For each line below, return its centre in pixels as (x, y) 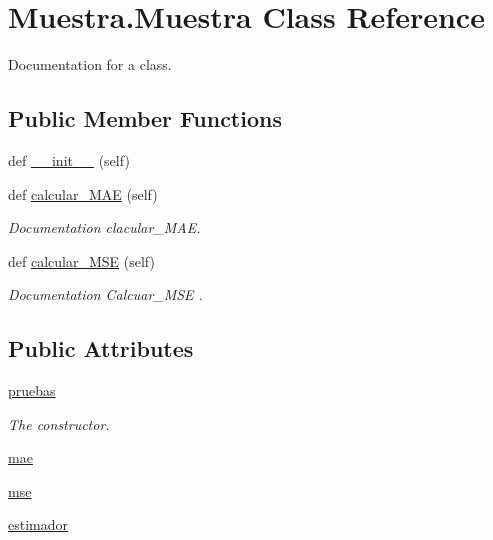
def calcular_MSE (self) (81, 260)
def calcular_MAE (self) (83, 193)
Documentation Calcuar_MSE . (105, 294)
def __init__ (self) (69, 159)
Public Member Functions (145, 118)
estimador (38, 524)
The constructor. (59, 423)
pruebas (32, 390)
